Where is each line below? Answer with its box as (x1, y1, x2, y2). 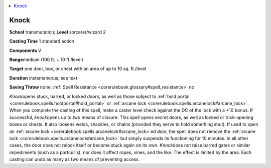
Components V (9, 47, 42, 53)
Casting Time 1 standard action (9, 38, 75, 44)
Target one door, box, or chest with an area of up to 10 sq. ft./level (9, 65, 147, 72)
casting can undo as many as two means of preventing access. (9, 156, 140, 162)
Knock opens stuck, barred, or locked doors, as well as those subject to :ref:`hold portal (9, 93, 190, 99)
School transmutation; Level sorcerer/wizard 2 (9, 29, 106, 35)
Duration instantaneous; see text (9, 75, 78, 81)
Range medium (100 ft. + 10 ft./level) (9, 56, 84, 62)
